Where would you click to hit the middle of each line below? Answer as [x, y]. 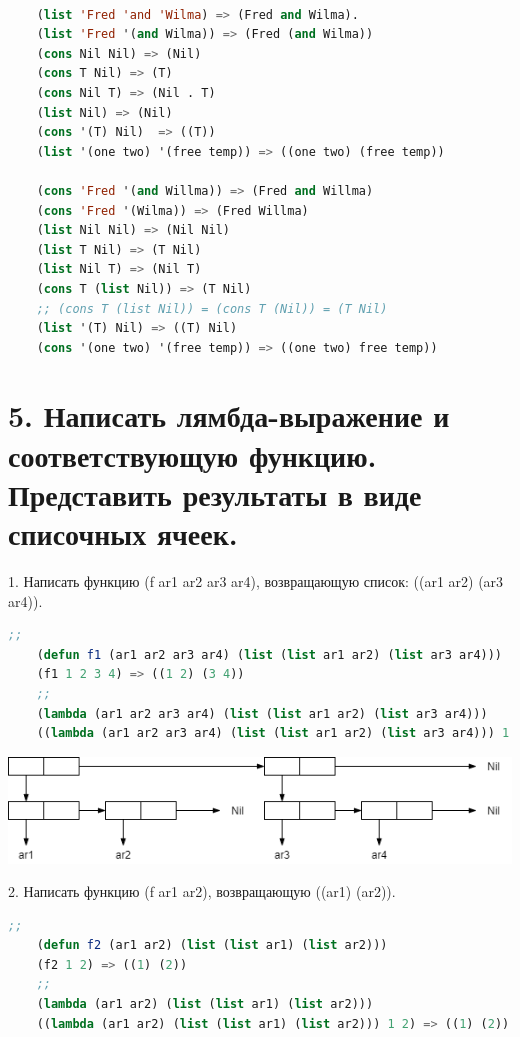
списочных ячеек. [123, 533]
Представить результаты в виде [215, 493]
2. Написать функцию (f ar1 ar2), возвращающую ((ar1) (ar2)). [202, 891]
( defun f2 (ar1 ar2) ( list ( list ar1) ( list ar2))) [212, 945]
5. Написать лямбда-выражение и [229, 415]
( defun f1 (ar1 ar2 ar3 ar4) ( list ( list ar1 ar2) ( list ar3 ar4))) [269, 654]
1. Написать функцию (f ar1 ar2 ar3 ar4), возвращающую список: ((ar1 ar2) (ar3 [256, 580]
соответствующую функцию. [192, 454]
